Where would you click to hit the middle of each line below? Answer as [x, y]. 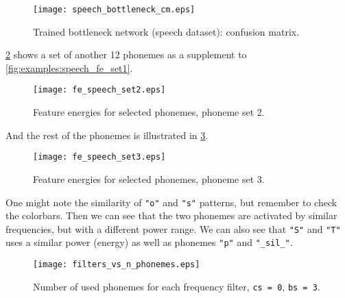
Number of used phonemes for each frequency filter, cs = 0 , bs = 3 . [177, 286]
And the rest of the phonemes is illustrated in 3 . [107, 135]
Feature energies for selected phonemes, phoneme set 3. [149, 178]
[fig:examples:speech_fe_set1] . [69, 67]
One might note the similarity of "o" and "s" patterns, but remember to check [171, 202]
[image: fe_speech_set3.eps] [99, 157]
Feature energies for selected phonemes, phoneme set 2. [149, 112]
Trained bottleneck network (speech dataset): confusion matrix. [166, 31]
